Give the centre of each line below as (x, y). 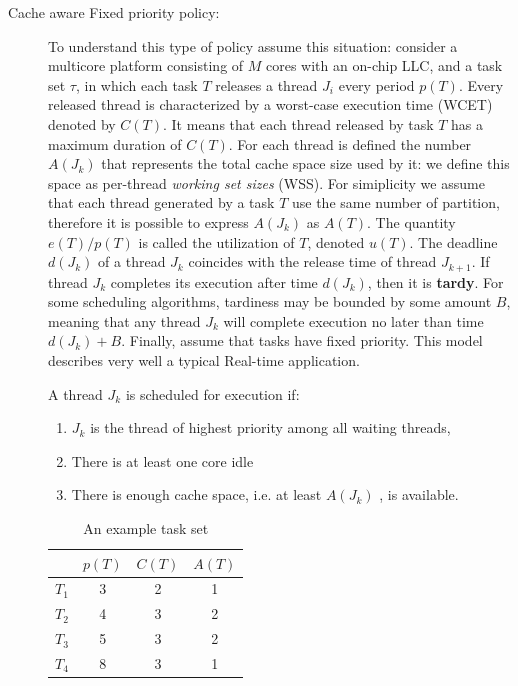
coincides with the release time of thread (312, 261)
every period (376, 84)
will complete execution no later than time (353, 320)
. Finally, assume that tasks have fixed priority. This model (302, 340)
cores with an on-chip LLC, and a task (384, 65)
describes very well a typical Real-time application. (204, 359)
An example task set (146, 527)
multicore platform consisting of (146, 65)
